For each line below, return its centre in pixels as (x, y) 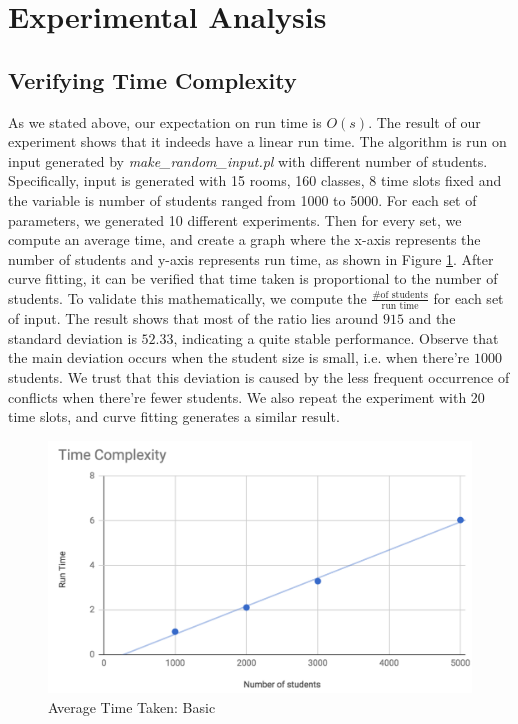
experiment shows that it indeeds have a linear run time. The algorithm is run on (257, 141)
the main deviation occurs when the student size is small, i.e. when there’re (239, 357)
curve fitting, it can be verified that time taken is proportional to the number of (253, 278)
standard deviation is (72, 337)
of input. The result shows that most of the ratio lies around (193, 318)
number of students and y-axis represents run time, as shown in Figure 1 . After (251, 258)
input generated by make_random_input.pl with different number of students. (248, 160)
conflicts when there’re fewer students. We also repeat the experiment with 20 (246, 396)
